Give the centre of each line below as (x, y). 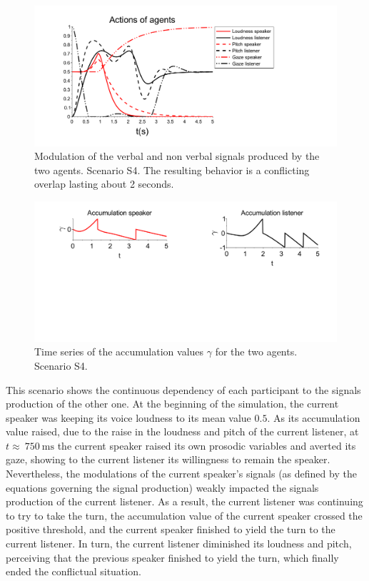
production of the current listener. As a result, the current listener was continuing (184, 501)
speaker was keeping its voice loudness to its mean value (128, 417)
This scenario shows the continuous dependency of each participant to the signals (183, 389)
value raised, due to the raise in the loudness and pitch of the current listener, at (182, 431)
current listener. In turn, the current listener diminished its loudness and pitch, (179, 544)
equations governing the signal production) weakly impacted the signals (162, 487)
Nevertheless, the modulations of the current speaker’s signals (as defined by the (181, 474)
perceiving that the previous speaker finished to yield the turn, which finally (172, 557)
